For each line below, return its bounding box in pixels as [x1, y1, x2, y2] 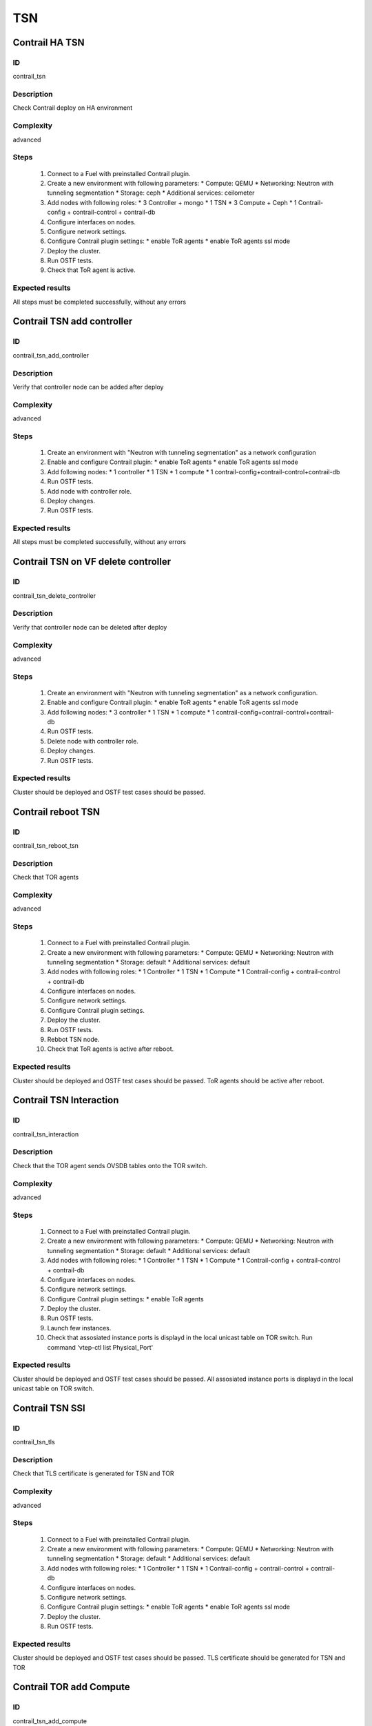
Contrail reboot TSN [12, 806, 100, 817]
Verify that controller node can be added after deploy [12, 382, 164, 391]
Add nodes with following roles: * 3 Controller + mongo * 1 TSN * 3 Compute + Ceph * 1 [47, 198, 297, 206]
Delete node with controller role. [47, 737, 139, 745]
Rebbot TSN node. [47, 1036, 100, 1044]
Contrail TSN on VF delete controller [12, 556, 172, 568]
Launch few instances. [47, 1323, 112, 1332]
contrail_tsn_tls [12, 1438, 55, 1446]
